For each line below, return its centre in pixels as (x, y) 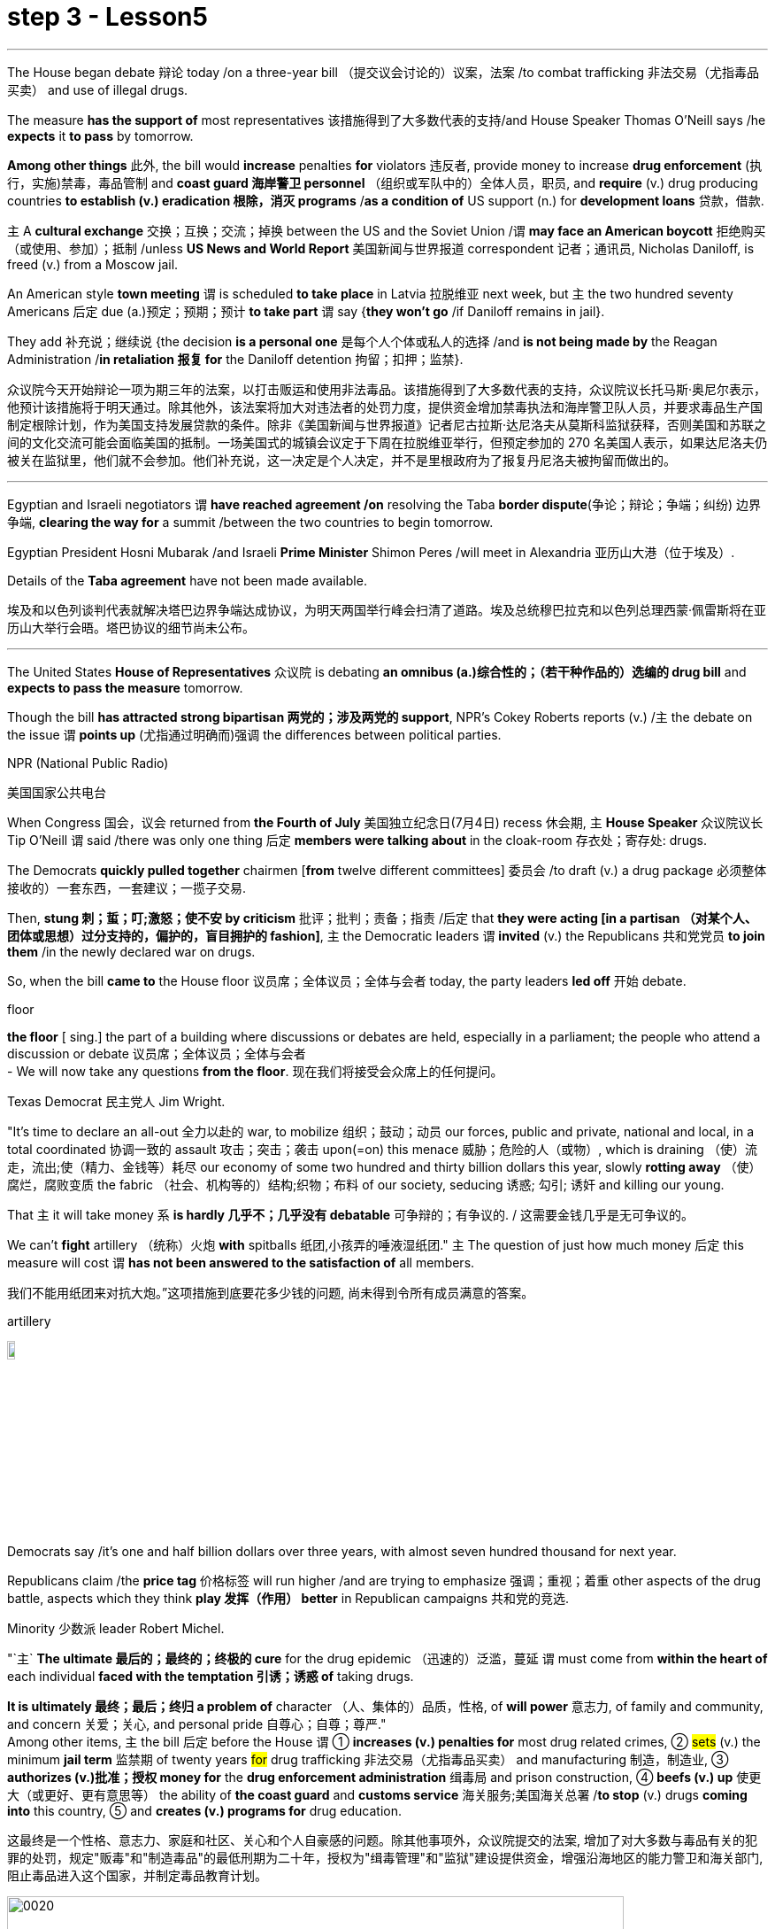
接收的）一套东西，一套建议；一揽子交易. (127, 887)
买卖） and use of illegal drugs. (98, 89)
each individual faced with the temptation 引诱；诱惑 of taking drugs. (211, 1676)
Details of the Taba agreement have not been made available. (187, 580)
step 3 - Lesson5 (107, 17)
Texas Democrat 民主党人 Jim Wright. (116, 1101)
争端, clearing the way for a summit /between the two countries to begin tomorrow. (250, 522)
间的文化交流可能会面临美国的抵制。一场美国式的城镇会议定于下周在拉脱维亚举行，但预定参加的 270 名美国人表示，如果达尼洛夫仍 (387, 442)
